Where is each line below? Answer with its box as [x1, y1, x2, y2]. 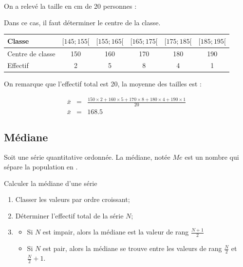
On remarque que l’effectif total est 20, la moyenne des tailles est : [4, 79, 202, 89]
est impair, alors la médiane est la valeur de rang [42, 227, 189, 237]
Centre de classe [7, 48, 56, 58]
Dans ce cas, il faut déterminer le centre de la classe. [4, 17, 161, 27]
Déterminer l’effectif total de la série [15, 210, 124, 220]
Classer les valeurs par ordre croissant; [15, 194, 130, 204]
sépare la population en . [4, 162, 78, 172]
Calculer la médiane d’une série [4, 178, 97, 188]
